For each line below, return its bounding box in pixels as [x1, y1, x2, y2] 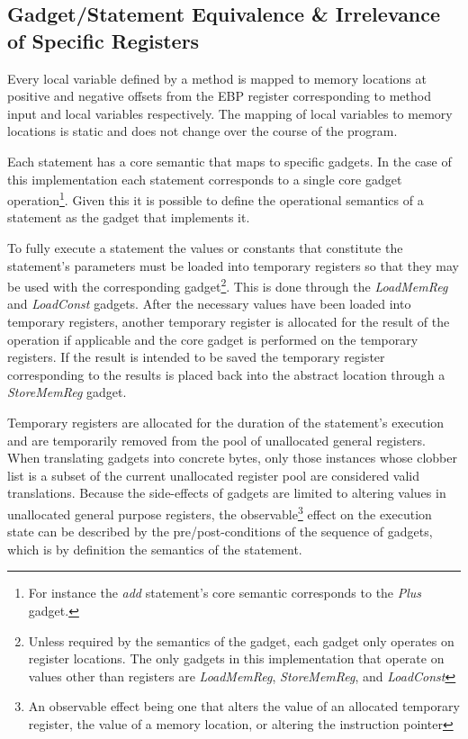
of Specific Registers [7, 26, 200, 54]
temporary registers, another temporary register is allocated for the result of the [7, 312, 450, 331]
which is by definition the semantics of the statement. [7, 539, 302, 558]
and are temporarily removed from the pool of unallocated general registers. [7, 430, 426, 449]
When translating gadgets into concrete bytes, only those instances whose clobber [7, 448, 457, 467]
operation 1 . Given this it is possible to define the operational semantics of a [7, 188, 424, 209]
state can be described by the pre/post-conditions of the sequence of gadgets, [7, 522, 433, 541]
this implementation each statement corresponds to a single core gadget [7, 169, 402, 188]
